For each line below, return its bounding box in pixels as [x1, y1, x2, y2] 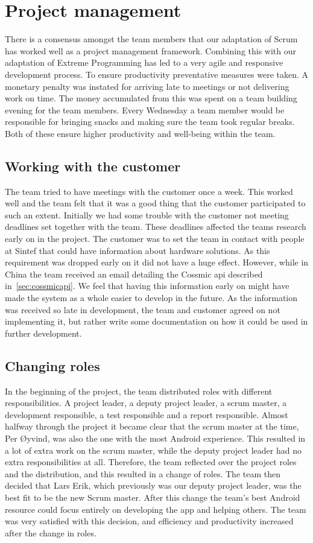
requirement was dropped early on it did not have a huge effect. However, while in [5, 256, 309, 268]
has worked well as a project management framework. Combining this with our [5, 44, 297, 57]
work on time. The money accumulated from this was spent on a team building [5, 92, 297, 104]
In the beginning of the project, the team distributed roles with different [5, 384, 273, 397]
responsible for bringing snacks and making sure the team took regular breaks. [5, 115, 295, 128]
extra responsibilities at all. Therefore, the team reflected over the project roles [5, 456, 297, 468]
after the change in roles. [5, 526, 96, 539]
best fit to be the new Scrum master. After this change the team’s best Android [5, 491, 300, 503]
